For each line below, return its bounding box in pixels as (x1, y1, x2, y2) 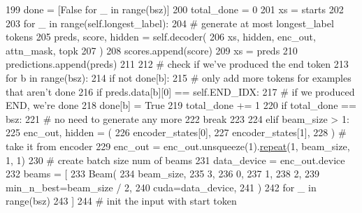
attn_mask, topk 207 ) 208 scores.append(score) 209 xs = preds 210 (6, 43, 298, 57)
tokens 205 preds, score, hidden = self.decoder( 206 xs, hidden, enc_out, (6, 29, 316, 44)
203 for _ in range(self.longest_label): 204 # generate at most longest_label (6, 15, 334, 30)
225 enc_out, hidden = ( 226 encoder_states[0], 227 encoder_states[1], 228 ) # (6, 125, 347, 140)
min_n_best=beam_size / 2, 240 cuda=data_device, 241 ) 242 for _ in (6, 179, 317, 194)
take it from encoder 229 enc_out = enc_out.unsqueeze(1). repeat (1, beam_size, (6, 138, 350, 153)
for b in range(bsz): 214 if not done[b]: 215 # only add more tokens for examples (6, 70, 352, 85)
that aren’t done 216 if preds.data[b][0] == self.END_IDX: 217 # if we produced (6, 84, 355, 98)
